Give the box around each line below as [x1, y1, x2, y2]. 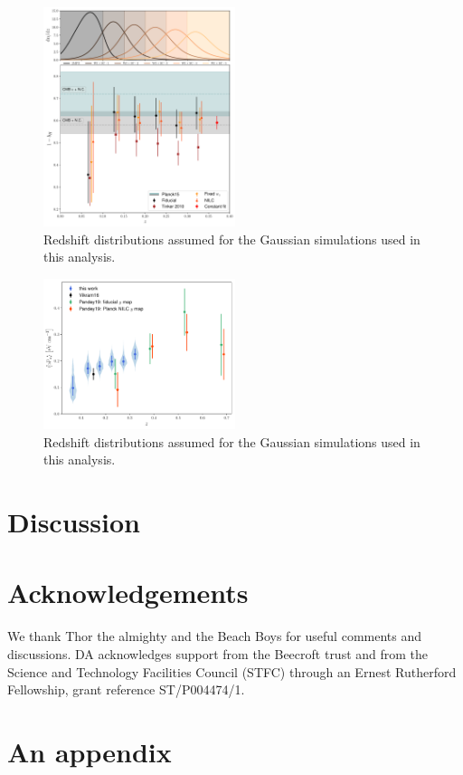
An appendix [7, 732, 172, 770]
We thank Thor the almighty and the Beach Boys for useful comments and [7, 627, 422, 646]
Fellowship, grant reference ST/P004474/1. [7, 680, 245, 699]
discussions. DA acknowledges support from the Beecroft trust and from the [7, 644, 429, 663]
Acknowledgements [7, 574, 249, 611]
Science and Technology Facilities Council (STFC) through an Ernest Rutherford [7, 662, 457, 681]
